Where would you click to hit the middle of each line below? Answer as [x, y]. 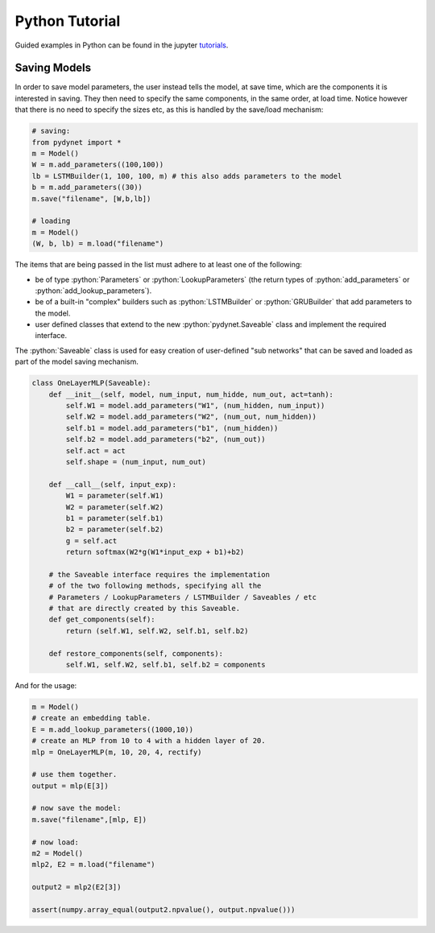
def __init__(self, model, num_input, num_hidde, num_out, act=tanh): [191, 394]
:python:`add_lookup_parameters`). [93, 291]
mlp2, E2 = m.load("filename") [94, 865]
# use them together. [75, 774]
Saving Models [53, 68]
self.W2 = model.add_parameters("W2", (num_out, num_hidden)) [191, 417]
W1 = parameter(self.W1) [115, 496]
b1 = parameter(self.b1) [115, 518]
